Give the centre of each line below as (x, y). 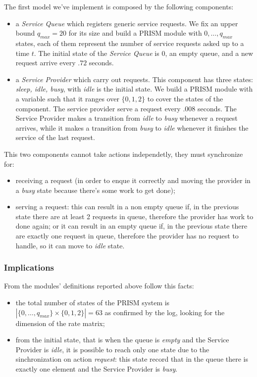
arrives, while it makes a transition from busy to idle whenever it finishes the (132, 127)
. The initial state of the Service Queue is (97, 53)
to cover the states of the (185, 98)
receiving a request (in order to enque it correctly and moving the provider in (133, 180)
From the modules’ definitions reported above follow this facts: (99, 286)
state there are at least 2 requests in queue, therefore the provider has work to (134, 216)
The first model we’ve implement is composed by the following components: (119, 6)
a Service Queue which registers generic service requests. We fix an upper (127, 23)
